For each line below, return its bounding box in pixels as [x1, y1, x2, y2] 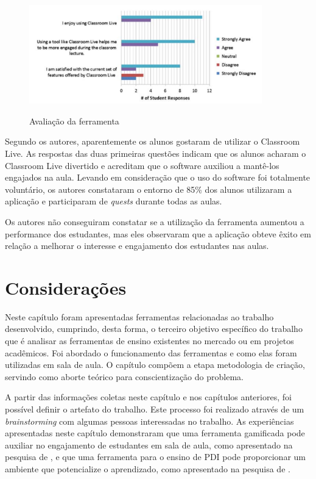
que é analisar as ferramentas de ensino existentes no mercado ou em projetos [5, 334, 294, 347]
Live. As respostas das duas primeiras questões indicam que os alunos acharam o [5, 146, 306, 159]
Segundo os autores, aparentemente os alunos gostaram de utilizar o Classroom [5, 135, 300, 148]
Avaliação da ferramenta [29, 114, 119, 127]
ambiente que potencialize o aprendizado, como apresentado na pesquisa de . [5, 462, 290, 475]
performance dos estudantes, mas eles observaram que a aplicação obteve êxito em [5, 227, 311, 240]
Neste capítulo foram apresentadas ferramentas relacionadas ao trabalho [5, 310, 274, 323]
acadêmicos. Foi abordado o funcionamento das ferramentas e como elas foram [5, 346, 297, 359]
